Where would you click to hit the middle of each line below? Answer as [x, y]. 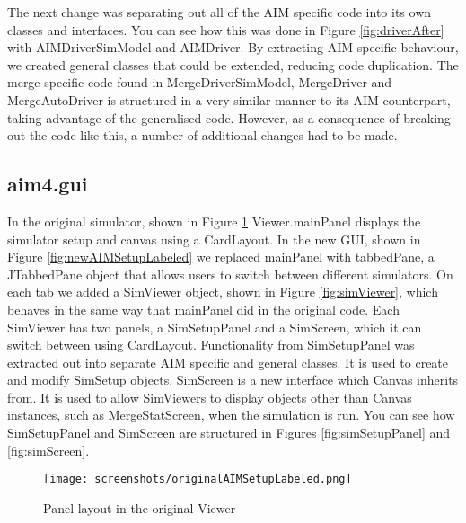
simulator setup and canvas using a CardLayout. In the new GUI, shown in [214, 239]
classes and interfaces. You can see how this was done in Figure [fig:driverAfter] [226, 29]
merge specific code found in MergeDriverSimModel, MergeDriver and [200, 82]
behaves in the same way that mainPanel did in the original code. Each [203, 309]
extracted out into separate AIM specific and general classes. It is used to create [228, 362]
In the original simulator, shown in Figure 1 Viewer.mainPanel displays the [214, 221]
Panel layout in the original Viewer [140, 507]
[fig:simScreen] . [48, 450]
